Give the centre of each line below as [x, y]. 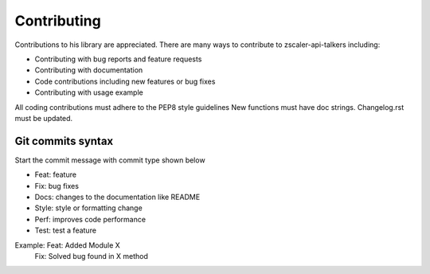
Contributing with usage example [89, 92]
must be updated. [44, 118]
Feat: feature [56, 174]
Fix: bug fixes [57, 186]
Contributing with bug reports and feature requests [118, 59]
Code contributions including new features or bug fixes [125, 81]
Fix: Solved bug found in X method [92, 256]
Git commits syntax [64, 141]
